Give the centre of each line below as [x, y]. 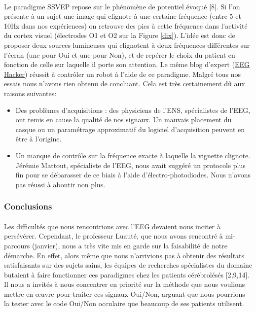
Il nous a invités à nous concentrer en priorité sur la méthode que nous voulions [125, 284]
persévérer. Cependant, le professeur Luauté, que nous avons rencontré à [113, 236]
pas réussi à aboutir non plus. [60, 184]
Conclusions [28, 206]
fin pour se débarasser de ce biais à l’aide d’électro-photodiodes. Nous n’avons [133, 175]
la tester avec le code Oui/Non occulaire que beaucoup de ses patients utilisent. [124, 303]
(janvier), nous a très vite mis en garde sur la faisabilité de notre [130, 245]
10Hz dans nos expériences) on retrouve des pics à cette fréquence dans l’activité [126, 25]
